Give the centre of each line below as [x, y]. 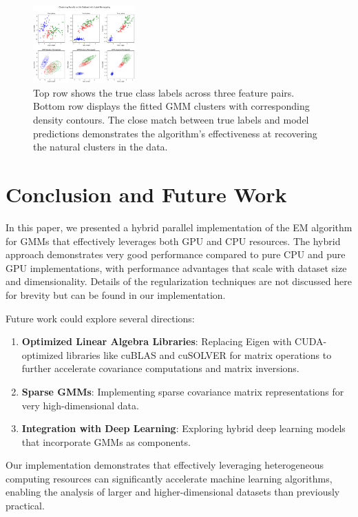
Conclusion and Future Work [146, 194]
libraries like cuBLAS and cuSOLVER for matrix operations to [199, 354]
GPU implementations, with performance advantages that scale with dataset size [176, 267]
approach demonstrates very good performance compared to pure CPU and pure [176, 254]
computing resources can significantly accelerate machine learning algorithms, [169, 478]
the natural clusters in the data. [101, 147]
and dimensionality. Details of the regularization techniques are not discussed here [179, 281]
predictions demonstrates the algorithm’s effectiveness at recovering [175, 133]
